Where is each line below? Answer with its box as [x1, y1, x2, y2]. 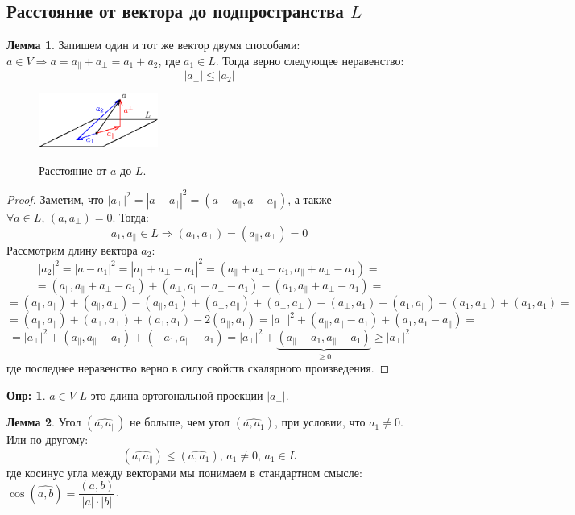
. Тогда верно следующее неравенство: [215, 52, 404, 69]
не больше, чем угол [129, 413, 230, 430]
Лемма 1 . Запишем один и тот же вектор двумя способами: [6, 36, 300, 53]
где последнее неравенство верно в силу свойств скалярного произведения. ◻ [6, 359, 390, 376]
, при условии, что [274, 413, 366, 430]
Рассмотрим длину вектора [6, 241, 138, 258]
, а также [287, 190, 332, 207]
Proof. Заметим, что [6, 190, 104, 207]
